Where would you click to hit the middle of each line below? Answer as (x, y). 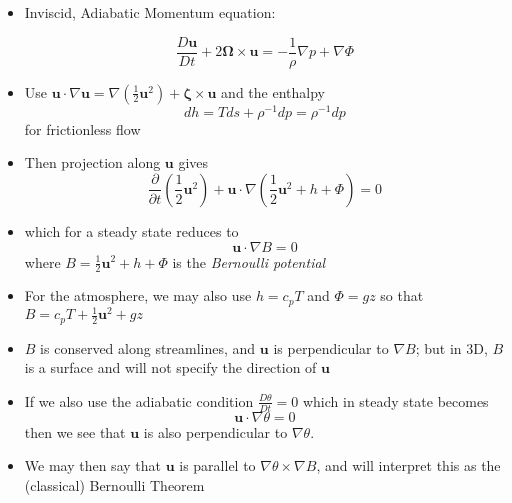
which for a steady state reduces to (131, 230)
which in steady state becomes (395, 400)
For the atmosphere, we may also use (138, 295)
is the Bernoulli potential (249, 261)
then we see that (75, 431)
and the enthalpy (273, 91)
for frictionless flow (82, 128)
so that (402, 295)
